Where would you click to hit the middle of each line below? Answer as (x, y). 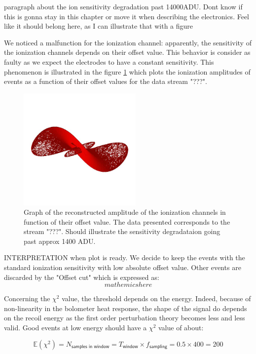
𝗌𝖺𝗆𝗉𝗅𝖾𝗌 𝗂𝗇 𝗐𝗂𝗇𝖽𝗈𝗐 (90, 347)
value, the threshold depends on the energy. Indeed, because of (156, 298)
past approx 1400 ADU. (60, 241)
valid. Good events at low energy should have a (75, 328)
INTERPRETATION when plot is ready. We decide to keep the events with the (125, 257)
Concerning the (27, 298)
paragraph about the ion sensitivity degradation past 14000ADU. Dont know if (123, 6)
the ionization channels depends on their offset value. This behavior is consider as (127, 52)
